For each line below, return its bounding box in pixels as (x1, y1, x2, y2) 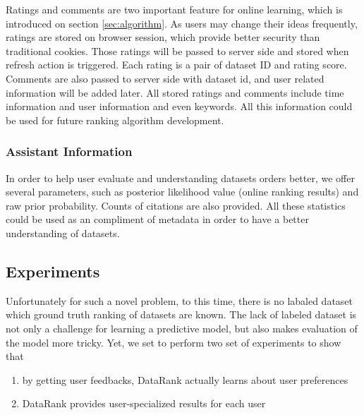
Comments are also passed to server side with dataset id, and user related (6, 71, 324, 85)
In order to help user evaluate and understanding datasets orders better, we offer (6, 170, 355, 185)
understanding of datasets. (6, 225, 120, 240)
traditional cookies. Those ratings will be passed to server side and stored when (6, 43, 349, 58)
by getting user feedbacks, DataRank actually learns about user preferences (22, 372, 348, 387)
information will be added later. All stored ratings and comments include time (6, 85, 344, 100)
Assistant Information (6, 143, 133, 160)
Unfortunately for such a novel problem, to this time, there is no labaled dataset (6, 293, 353, 308)
